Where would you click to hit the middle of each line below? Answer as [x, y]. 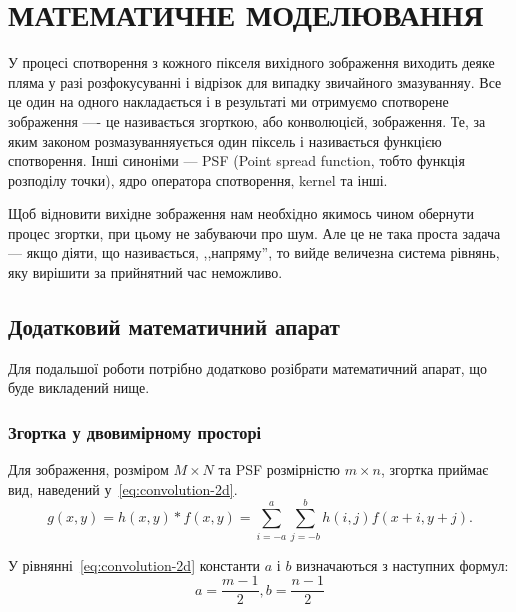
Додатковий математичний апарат [174, 326]
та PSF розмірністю [279, 469]
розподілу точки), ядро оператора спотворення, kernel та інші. [198, 179]
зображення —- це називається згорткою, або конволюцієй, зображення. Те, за [247, 120]
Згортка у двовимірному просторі [135, 431]
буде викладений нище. [79, 387]
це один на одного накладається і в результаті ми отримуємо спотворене [228, 101]
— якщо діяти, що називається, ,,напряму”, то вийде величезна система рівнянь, [254, 252]
